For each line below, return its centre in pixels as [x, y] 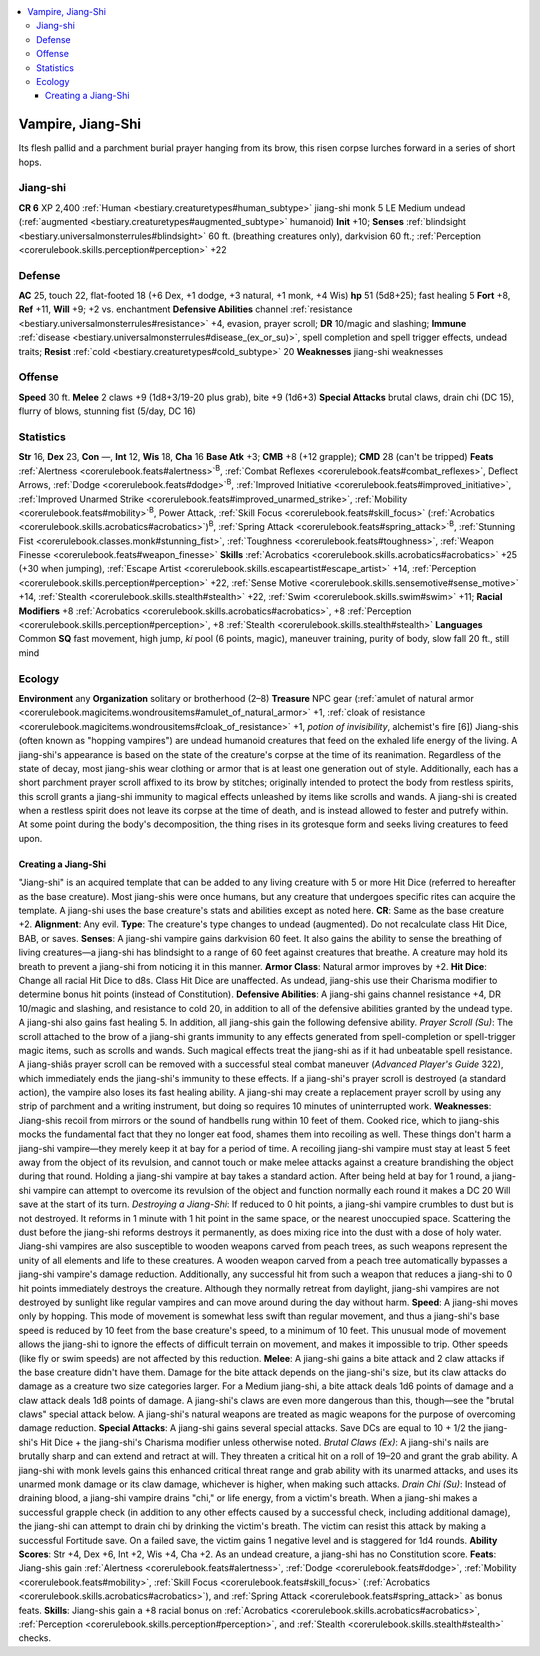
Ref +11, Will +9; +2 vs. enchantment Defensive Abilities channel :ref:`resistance [185, 309]
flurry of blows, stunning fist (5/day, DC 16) [107, 411]
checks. [35, 1638]
